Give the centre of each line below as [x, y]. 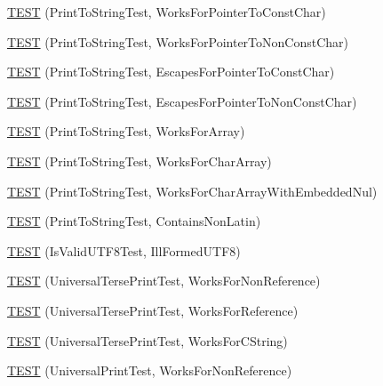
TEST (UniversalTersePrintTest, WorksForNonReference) [164, 281]
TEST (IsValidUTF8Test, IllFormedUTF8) [124, 250]
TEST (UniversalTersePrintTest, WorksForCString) [148, 340]
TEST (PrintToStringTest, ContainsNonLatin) [134, 221]
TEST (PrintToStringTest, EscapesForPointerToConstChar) [171, 72]
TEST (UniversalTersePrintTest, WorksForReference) [153, 310]
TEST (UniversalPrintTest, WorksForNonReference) [150, 370]
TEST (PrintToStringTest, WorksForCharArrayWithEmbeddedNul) [192, 191]
